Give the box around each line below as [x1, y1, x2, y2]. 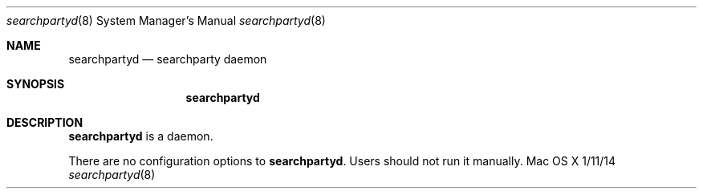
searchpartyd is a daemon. [68, 129, 213, 143]
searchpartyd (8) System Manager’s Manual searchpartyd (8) [6, 14, 326, 27]
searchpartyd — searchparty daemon [68, 52, 267, 66]
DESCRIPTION [6, 116, 83, 129]
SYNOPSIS [6, 77, 65, 91]
